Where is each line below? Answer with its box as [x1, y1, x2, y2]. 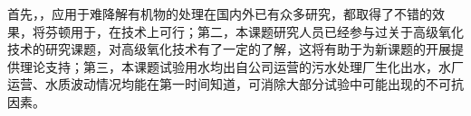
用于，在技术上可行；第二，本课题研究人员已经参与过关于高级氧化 [70, 22, 464, 40]
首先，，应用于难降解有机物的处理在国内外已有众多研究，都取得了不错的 [7, 4, 432, 22]
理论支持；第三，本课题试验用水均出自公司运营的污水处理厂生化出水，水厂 [19, 57, 464, 76]
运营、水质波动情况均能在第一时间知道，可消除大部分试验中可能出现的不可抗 [7, 75, 464, 94]
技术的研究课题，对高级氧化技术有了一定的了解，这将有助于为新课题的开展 [7, 40, 451, 58]
